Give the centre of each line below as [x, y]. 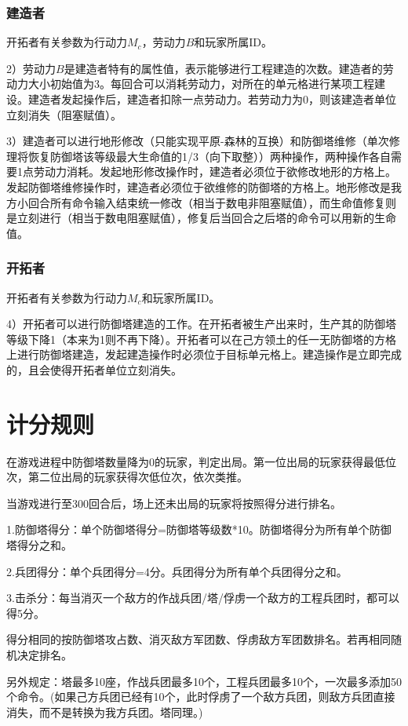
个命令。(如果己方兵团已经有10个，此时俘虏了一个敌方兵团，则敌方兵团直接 [201, 697]
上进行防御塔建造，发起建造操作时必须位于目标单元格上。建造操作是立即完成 [204, 354]
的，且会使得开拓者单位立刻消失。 [94, 369]
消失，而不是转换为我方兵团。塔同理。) [105, 711]
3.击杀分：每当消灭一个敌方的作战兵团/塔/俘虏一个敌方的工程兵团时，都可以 [203, 598]
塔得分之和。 [39, 545]
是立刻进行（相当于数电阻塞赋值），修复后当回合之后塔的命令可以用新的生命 [201, 218]
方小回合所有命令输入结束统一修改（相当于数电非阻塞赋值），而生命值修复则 [201, 202]
